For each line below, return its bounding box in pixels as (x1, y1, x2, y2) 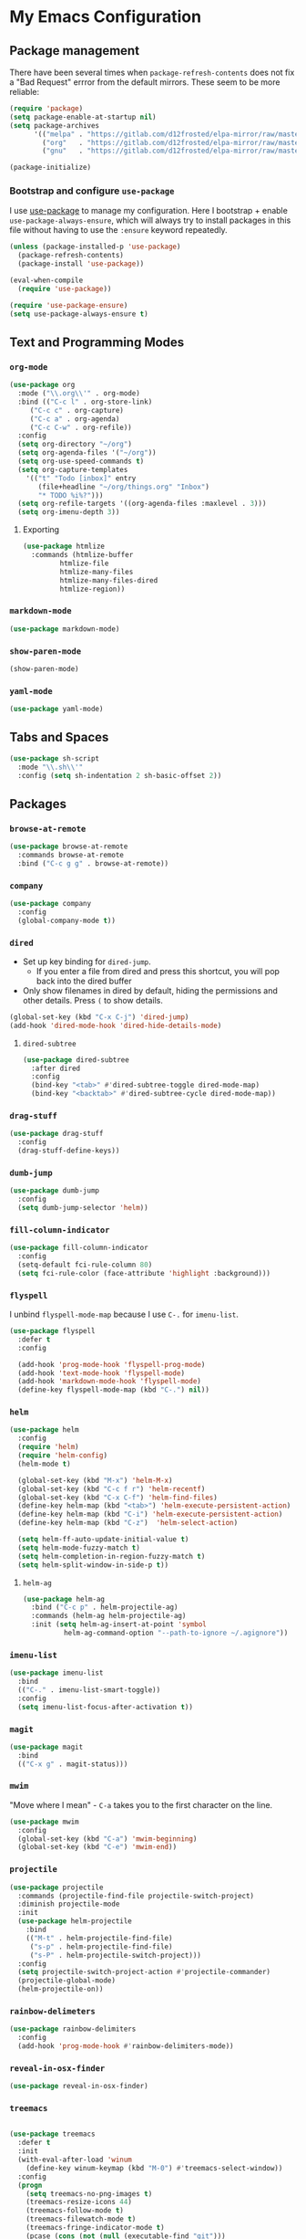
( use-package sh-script (9, 753, 100, 763)
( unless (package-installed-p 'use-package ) (9, 242, 181, 252)
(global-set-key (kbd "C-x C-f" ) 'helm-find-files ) (17, 1493, 219, 1502)
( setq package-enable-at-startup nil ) (9, 112, 157, 121)
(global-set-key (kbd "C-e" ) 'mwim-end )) (17, 1843, 178, 1852)
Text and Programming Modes (9, 334, 185, 350)
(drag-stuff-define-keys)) (17, 1146, 120, 1156)
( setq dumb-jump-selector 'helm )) (17, 1204, 148, 1213)
